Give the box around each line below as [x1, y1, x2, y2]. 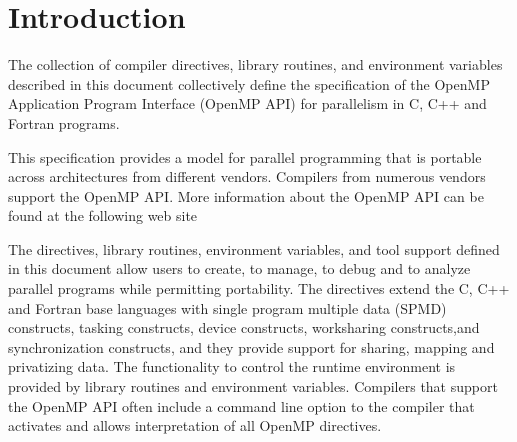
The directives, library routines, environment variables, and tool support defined [8, 238, 500, 259]
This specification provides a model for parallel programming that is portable [8, 146, 482, 167]
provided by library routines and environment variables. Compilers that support [8, 376, 498, 397]
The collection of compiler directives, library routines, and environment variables [8, 54, 503, 75]
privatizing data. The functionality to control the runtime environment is [8, 356, 456, 377]
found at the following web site [8, 205, 198, 226]
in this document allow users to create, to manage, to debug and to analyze [8, 258, 471, 279]
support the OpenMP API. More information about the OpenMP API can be [8, 185, 484, 206]
